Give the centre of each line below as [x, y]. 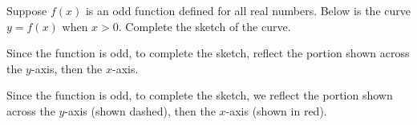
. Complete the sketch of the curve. [204, 26]
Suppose [27, 10]
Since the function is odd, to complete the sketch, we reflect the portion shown [200, 95]
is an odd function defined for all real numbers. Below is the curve [248, 10]
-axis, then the [67, 68]
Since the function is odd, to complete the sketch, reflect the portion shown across [208, 53]
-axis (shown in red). [276, 110]
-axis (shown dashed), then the [140, 110]
